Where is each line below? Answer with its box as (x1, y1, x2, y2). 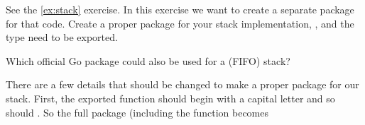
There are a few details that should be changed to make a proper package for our (6, 77, 359, 92)
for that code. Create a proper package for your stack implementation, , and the (6, 16, 354, 30)
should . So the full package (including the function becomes (6, 105, 269, 119)
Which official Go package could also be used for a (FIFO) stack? (6, 53, 290, 68)
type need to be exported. (6, 30, 118, 44)
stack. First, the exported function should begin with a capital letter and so (6, 90, 335, 105)
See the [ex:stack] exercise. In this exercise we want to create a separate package (6, 2, 354, 16)
